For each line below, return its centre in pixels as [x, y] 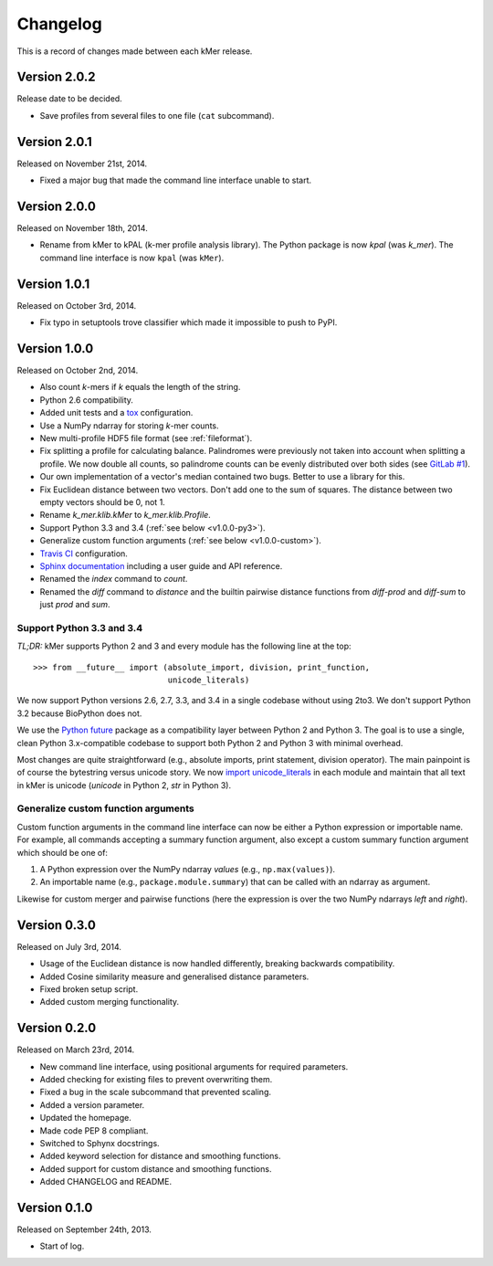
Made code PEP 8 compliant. [94, 1130]
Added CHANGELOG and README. [106, 1182]
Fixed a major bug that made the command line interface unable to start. [176, 180]
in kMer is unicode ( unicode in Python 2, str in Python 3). [124, 785]
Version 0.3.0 [56, 925]
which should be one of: [63, 852]
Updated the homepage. [85, 1118]
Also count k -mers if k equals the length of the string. [140, 387]
